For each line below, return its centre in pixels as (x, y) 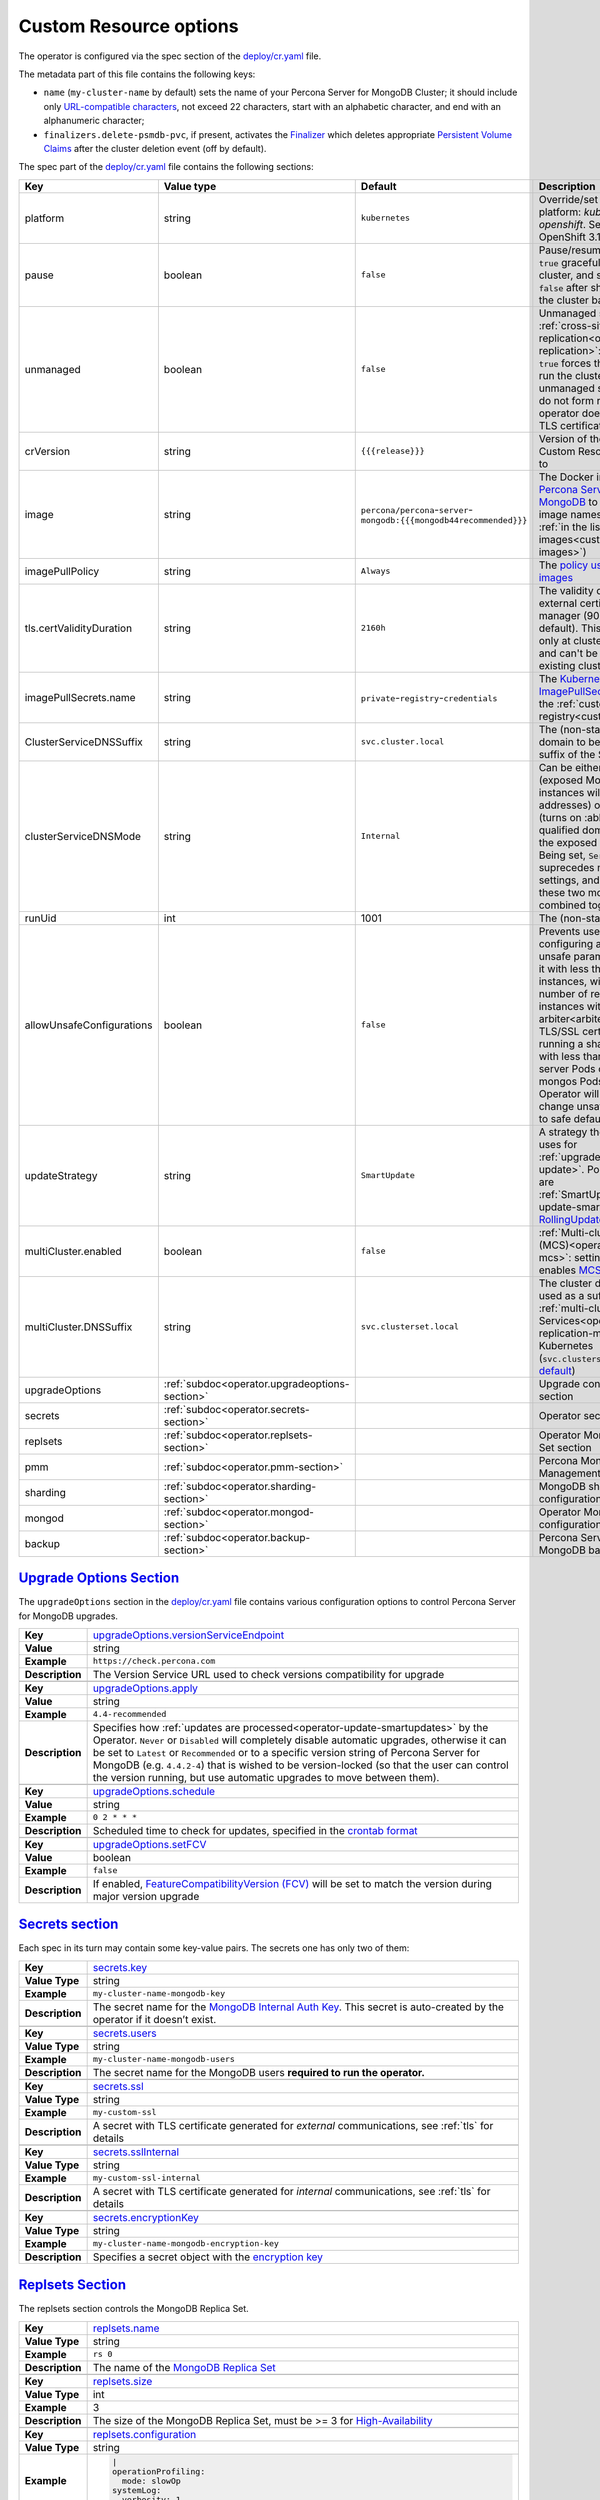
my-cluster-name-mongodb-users (163, 2059)
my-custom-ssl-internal (146, 2178)
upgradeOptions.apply (145, 1688)
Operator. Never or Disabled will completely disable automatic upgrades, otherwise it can (299, 1740)
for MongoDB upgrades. (68, 1616)
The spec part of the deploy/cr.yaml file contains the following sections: (166, 167)
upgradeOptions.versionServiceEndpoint (188, 1635)
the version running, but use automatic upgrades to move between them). (266, 1777)
